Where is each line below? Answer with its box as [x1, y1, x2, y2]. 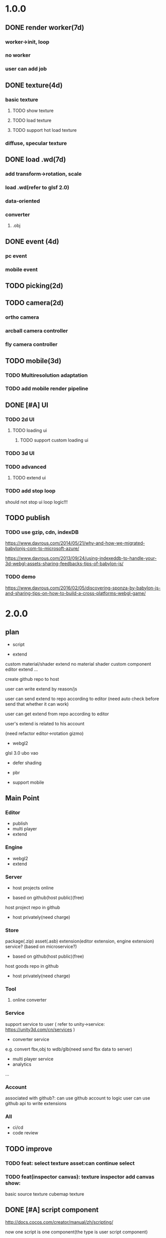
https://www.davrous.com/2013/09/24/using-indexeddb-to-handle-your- [5, 555, 157, 561]
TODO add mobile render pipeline [5, 385, 89, 392]
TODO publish [5, 514, 50, 522]
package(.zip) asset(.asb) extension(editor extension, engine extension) [5, 938, 154, 945]
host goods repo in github [5, 963, 59, 969]
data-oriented [5, 197, 40, 205]
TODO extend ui [12, 475, 46, 481]
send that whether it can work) [5, 701, 69, 707]
